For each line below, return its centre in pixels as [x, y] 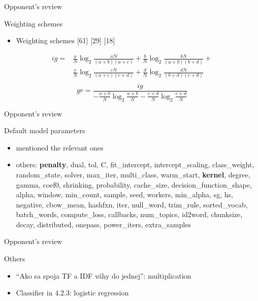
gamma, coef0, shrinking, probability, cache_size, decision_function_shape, [134, 184]
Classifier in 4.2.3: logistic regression [72, 293]
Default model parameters [45, 130]
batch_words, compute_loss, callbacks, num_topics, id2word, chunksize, [129, 214]
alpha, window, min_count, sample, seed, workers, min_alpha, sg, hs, [124, 194]
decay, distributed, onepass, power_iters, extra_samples [103, 224]
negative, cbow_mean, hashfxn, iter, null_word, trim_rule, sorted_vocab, [132, 204]
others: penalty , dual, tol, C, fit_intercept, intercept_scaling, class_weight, [135, 164]
